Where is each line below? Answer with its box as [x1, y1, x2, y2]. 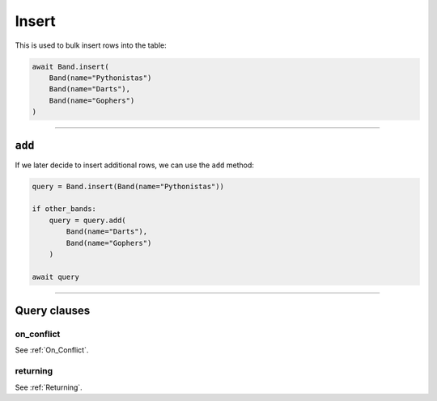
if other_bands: [32, 205, 97, 213]
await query [32, 272, 80, 281]
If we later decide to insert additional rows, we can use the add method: [15, 160, 255, 170]
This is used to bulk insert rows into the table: [15, 40, 167, 50]
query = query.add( [49, 215, 127, 225]
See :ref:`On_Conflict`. [15, 345, 89, 355]
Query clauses [15, 304, 91, 318]
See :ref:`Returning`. [15, 382, 83, 392]
